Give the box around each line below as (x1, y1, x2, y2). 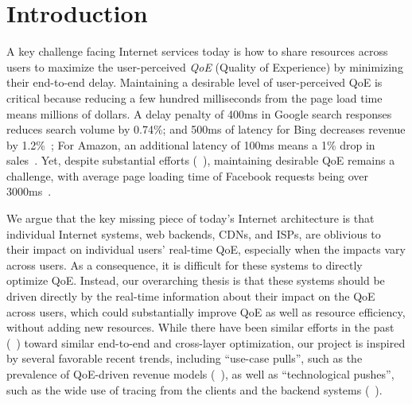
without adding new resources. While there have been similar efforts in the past (6, 319, 395, 336)
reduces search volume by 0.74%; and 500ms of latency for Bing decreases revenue (6, 121, 406, 138)
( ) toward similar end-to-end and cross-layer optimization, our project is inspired (6, 334, 406, 351)
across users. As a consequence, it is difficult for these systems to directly (6, 256, 363, 273)
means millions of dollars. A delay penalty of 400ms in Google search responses (6, 105, 392, 122)
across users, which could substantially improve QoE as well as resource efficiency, (6, 303, 406, 320)
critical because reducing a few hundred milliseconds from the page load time (6, 89, 383, 106)
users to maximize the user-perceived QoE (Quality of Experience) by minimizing (6, 58, 403, 75)
